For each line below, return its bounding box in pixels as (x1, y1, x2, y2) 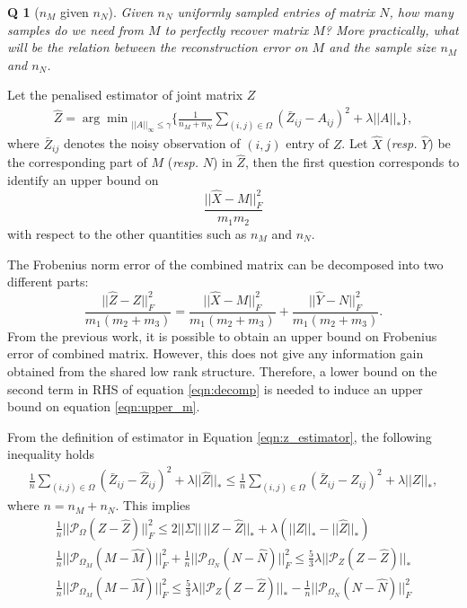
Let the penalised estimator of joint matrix (7, 85, 243, 104)
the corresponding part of (7, 153, 147, 172)
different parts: (7, 272, 89, 291)
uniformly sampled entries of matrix (177, 3, 375, 21)
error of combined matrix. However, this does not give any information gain (7, 344, 424, 363)
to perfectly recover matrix (164, 20, 309, 39)
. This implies (115, 496, 190, 515)
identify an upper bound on (7, 170, 159, 189)
